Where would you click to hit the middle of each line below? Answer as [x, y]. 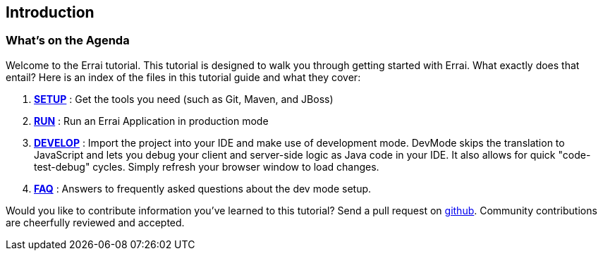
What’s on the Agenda [68, 41]
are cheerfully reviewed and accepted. [95, 222]
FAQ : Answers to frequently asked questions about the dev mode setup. [203, 188]
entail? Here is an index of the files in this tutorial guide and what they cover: [183, 77]
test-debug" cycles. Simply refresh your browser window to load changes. [207, 166]
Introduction [50, 12]
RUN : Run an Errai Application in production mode [151, 121]
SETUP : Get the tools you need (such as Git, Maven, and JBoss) [184, 99]
